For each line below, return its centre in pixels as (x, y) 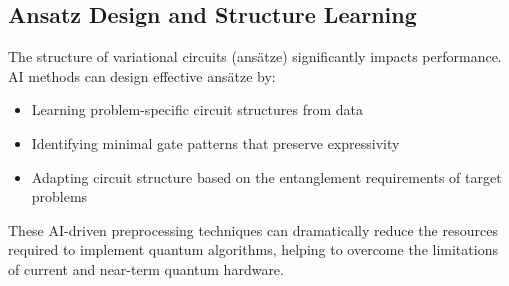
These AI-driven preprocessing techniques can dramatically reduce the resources (253, 229)
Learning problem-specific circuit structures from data (197, 109)
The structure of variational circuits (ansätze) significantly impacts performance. (255, 56)
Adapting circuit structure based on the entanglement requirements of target (266, 176)
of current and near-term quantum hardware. (146, 268)
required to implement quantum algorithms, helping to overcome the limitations (253, 249)
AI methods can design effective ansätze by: (142, 75)
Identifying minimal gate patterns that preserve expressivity (215, 142)
